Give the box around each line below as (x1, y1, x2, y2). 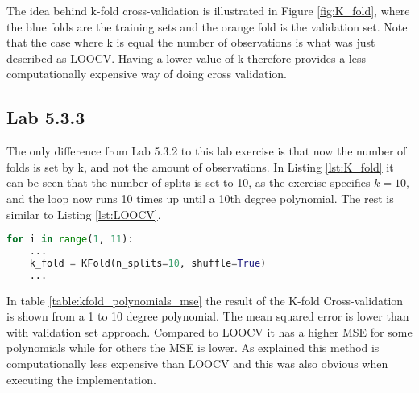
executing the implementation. (6, 370, 156, 387)
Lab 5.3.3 (6, 105, 85, 130)
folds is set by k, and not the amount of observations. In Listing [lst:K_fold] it (6, 158, 394, 175)
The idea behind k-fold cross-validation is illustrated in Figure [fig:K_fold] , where (6, 2, 410, 19)
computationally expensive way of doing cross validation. (6, 65, 287, 82)
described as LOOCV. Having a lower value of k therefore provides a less (6, 49, 367, 66)
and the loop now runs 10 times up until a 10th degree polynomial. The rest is (6, 189, 394, 206)
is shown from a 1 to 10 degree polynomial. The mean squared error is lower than (6, 308, 409, 325)
